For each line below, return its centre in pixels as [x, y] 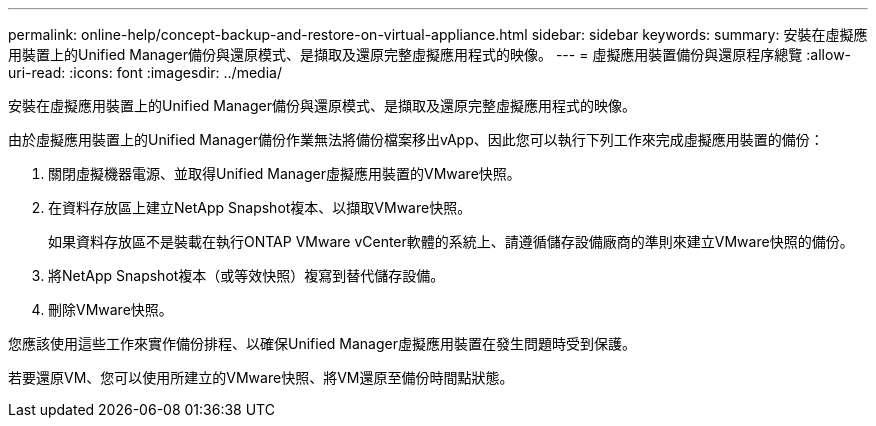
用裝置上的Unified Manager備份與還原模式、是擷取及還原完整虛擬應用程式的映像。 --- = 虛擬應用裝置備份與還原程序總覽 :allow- [430, 54]
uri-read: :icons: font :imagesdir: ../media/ [145, 72]
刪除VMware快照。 [110, 309]
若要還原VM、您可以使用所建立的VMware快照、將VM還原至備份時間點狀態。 [261, 377]
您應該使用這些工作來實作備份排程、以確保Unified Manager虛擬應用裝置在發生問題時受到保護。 [322, 343]
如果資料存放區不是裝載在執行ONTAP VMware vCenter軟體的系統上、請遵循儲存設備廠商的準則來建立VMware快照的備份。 [451, 241]
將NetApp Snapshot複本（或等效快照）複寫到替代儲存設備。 [246, 275]
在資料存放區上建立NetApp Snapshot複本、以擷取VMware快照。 [260, 207]
